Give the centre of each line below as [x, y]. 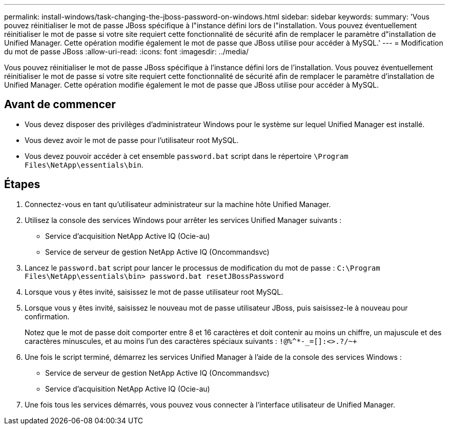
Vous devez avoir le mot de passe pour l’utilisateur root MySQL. [132, 140]
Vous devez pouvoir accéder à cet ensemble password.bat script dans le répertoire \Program [187, 156]
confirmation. [47, 316]
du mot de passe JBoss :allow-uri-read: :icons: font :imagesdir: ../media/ [127, 52]
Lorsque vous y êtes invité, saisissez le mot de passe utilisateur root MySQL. [154, 292]
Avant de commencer [60, 105]
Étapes [22, 185]
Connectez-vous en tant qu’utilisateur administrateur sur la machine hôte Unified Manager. [178, 204]
